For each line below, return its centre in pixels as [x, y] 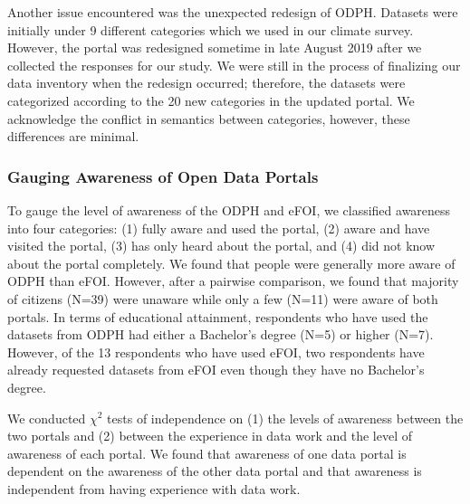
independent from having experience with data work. [154, 488]
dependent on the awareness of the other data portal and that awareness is [215, 471]
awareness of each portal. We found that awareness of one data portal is [207, 453]
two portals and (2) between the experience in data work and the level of [210, 436]
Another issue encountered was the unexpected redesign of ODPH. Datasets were [233, 12]
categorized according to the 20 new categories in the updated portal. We [211, 100]
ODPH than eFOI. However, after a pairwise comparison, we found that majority [233, 281]
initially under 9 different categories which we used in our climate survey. [211, 29]
